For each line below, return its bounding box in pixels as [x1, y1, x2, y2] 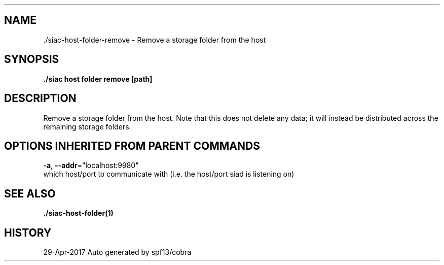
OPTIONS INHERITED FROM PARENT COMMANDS [4, 139, 260, 152]
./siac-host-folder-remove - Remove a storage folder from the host [43, 35, 266, 44]
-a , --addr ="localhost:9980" [43, 161, 139, 170]
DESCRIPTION [4, 92, 77, 105]
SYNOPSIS [4, 53, 59, 66]
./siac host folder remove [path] [43, 74, 153, 83]
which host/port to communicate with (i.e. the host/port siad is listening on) [43, 170, 294, 179]
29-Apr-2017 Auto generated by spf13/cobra [43, 248, 192, 257]
